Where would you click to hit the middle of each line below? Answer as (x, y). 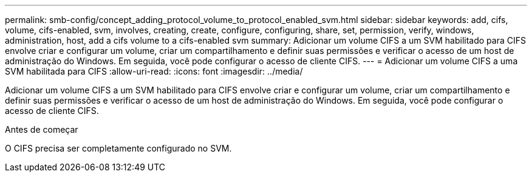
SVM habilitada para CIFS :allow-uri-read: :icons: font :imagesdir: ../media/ (154, 71)
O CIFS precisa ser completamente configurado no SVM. (118, 148)
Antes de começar (42, 129)
